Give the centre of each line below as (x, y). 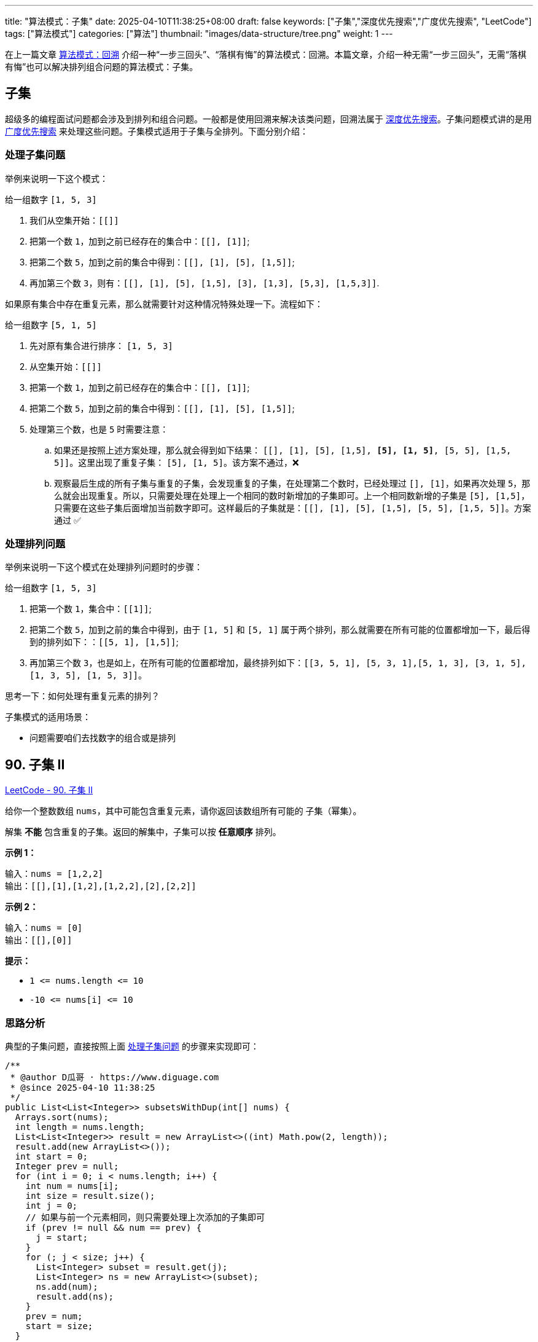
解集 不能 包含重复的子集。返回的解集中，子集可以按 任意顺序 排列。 (143, 832)
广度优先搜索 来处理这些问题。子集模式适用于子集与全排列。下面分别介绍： (157, 131)
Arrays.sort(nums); (62, 1117)
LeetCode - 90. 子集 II (49, 790)
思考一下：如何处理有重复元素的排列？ (82, 696)
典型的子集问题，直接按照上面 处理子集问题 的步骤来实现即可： (132, 1046)
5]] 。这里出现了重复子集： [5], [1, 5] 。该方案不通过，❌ (177, 462)
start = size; (59, 1326)
